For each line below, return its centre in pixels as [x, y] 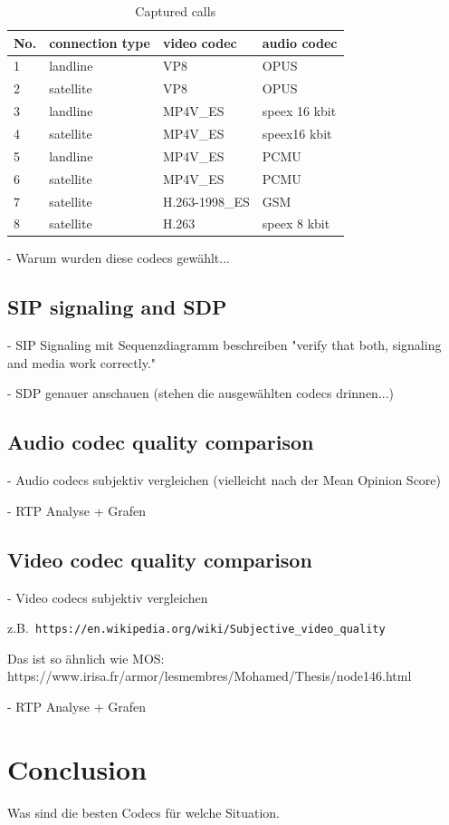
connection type [100, 42]
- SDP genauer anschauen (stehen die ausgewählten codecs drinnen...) [201, 393]
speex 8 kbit [296, 223]
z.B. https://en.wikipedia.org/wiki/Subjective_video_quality [196, 628]
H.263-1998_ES [206, 201]
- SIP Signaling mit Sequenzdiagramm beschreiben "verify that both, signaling [224, 345]
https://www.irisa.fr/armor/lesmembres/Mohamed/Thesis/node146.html [210, 676]
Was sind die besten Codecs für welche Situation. [143, 812]
